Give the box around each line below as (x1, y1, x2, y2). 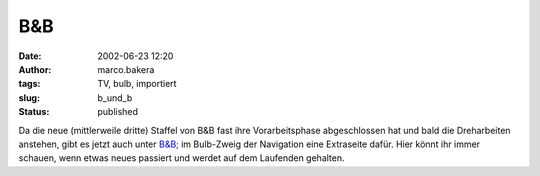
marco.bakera (97, 63, 155, 75)
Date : (18, 50, 42, 62)
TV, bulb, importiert (97, 78, 177, 90)
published (97, 106, 139, 118)
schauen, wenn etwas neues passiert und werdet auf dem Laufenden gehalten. (18, 152, 345, 164)
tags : (18, 78, 41, 90)
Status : (18, 106, 50, 118)
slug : (18, 91, 40, 104)
